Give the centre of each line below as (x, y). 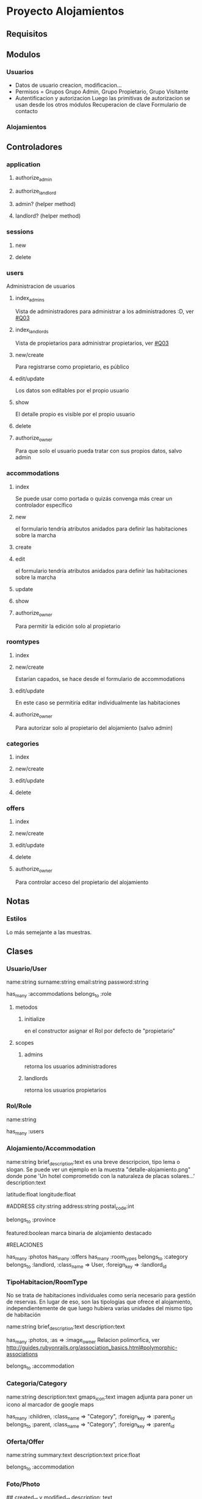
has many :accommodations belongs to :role (59, 995)
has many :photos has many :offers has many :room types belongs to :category (97, 1257)
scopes (24, 1043)
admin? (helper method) (45, 204)
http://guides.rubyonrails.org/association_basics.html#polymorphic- (92, 1348)
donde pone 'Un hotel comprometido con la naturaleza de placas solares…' (101, 1176)
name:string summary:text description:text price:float (73, 1455)
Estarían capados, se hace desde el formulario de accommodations (100, 679)
